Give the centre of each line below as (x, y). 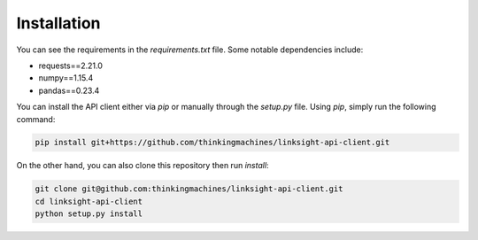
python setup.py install (89, 214)
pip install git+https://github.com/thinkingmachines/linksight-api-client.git (212, 143)
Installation (58, 23)
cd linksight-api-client (89, 201)
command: (36, 119)
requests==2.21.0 (71, 66)
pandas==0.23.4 (69, 90)
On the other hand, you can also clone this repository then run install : (143, 166)
